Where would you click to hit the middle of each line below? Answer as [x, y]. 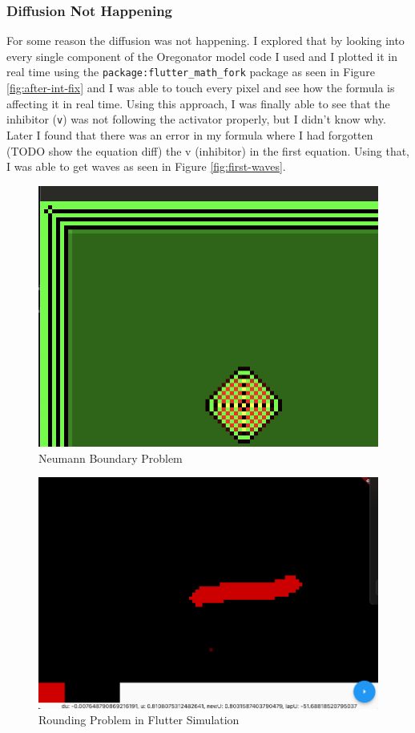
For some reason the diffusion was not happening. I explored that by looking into [205, 40]
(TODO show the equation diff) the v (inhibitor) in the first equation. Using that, [208, 150]
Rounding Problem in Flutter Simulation [139, 720]
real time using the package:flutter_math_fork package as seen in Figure [191, 72]
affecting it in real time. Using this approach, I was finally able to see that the [198, 103]
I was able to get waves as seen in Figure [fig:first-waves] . [146, 166]
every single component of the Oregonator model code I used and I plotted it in [202, 56]
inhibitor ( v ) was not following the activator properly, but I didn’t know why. [196, 119]
